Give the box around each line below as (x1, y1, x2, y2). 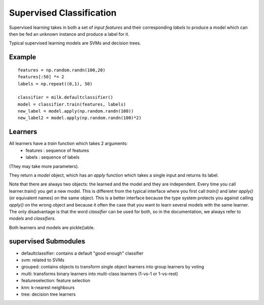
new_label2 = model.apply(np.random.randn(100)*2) (18, 115, 142, 121)
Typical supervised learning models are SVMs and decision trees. (9, 40, 141, 46)
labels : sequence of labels (25, 154, 80, 160)
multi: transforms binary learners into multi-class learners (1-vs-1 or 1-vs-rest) (21, 271, 178, 277)
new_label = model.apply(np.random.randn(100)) (18, 108, 134, 114)
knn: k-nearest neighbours (21, 284, 75, 290)
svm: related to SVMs (21, 257, 65, 263)
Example (9, 53, 36, 61)
